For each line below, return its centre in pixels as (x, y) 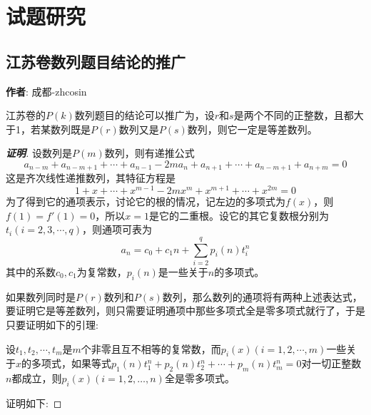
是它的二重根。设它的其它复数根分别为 (239, 215)
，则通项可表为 (117, 229)
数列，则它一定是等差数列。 (252, 129)
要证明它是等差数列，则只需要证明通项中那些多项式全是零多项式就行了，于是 (185, 311)
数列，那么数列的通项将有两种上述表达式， (262, 296)
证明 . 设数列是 (39, 153)
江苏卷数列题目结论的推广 (96, 61)
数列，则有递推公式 (149, 153)
